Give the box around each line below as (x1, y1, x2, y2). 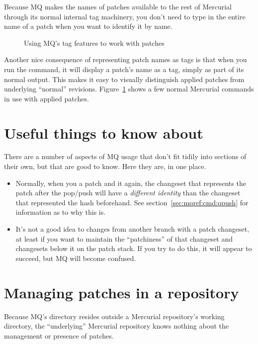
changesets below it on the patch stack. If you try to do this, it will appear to (15, 243, 252, 254)
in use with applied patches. (4, 93, 89, 103)
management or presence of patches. (4, 330, 114, 341)
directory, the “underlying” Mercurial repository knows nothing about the (4, 321, 229, 331)
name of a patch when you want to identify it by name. (4, 21, 172, 31)
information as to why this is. (15, 207, 106, 217)
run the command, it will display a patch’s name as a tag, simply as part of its (4, 64, 244, 74)
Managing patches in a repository (4, 282, 239, 302)
